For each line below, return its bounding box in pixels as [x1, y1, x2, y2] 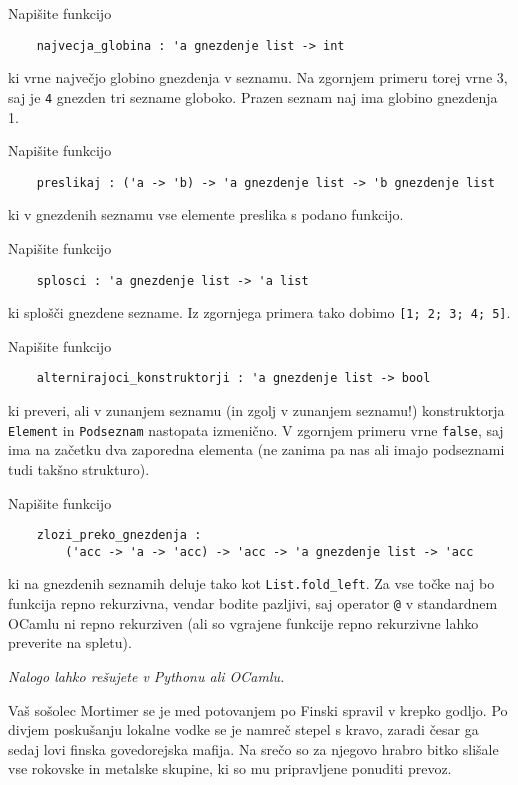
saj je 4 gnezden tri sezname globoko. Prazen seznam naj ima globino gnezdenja [8, 86, 498, 107]
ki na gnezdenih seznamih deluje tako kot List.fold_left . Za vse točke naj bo [8, 573, 495, 594]
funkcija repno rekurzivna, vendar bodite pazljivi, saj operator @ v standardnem [8, 593, 498, 614]
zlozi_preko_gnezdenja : [36, 528, 202, 543]
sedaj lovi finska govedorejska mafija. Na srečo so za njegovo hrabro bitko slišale [8, 738, 499, 759]
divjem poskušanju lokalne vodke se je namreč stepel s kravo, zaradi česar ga [8, 719, 479, 740]
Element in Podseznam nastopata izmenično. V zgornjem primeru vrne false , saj [8, 419, 504, 440]
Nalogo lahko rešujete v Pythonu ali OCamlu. [8, 665, 285, 686]
